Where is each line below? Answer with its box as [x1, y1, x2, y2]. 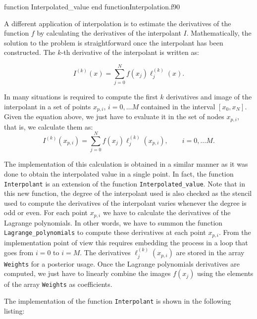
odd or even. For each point [4, 207, 88, 218]
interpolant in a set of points [4, 101, 91, 111]
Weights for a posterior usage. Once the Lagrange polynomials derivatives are [4, 258, 240, 269]
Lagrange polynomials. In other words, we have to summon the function [4, 217, 223, 228]
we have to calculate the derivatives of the [103, 207, 231, 218]
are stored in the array [176, 247, 245, 258]
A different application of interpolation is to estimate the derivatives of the [4, 18, 231, 28]
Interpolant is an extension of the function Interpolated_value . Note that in [4, 178, 246, 188]
